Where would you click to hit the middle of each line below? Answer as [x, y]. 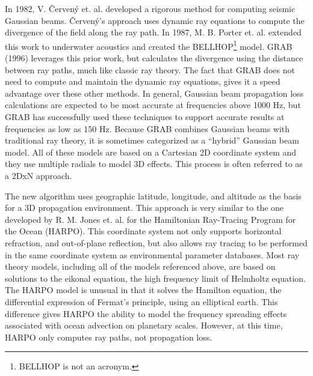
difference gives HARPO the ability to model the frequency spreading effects [146, 313]
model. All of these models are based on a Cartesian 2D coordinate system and [151, 152]
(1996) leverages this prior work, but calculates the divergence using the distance [154, 58]
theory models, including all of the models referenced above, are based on [140, 266]
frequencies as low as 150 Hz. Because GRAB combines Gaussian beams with [147, 128]
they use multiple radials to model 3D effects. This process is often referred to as [154, 164]
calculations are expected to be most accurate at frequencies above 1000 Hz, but [153, 105]
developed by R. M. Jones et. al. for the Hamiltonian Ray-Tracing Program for [150, 219]
